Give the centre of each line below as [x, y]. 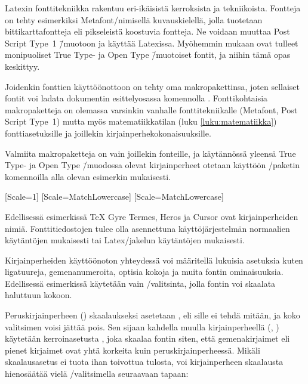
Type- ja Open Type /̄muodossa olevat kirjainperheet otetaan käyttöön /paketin [153, 165]
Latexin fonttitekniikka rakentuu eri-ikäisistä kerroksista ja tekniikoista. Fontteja [153, 8]
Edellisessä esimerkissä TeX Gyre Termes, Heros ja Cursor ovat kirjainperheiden [152, 216]
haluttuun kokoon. [38, 295]
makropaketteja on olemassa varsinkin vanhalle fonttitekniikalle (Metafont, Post [151, 109]
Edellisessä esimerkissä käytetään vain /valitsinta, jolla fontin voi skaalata [140, 283]
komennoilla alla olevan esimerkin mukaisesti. [88, 176]
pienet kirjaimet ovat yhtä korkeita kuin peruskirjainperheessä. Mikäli [133, 350]
